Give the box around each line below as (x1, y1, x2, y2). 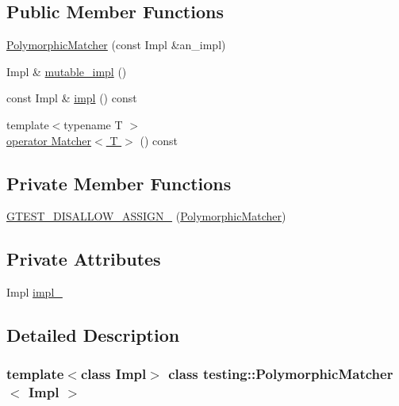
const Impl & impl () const (6, 90, 137, 106)
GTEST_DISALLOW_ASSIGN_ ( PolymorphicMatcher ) (6, 208, 286, 224)
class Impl (80, 364, 147, 384)
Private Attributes (6, 247, 161, 271)
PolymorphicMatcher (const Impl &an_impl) (6, 36, 226, 53)
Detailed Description (6, 323, 180, 347)
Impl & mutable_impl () (6, 63, 127, 79)
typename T (63, 116, 123, 132)
